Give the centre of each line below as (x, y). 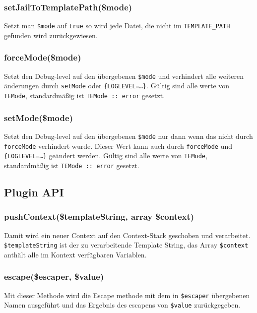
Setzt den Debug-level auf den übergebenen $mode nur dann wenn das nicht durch (128, 136)
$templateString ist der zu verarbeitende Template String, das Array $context (126, 245)
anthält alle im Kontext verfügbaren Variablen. (75, 254)
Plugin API (34, 192)
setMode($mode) (38, 117)
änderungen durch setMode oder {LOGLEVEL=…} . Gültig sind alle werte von (117, 86)
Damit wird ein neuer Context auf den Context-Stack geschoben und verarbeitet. (127, 235)
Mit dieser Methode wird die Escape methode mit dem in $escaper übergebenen (127, 295)
